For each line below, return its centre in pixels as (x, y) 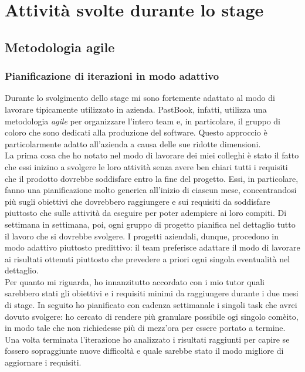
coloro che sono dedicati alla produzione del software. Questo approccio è (136, 132)
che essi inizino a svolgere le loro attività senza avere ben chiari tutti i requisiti (146, 166)
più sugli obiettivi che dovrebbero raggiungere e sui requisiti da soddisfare (138, 201)
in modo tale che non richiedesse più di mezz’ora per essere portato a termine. (145, 328)
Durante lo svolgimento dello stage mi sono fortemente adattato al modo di (140, 98)
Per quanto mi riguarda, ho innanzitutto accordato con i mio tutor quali (135, 281)
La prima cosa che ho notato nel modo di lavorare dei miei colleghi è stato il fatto (152, 155)
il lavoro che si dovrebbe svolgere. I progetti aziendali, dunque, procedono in (142, 236)
